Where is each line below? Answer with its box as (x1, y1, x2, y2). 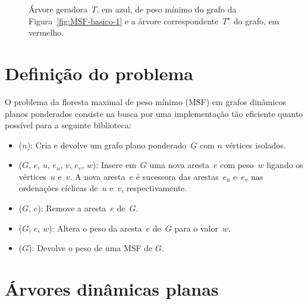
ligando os (266, 159, 303, 171)
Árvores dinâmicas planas (5, 277, 219, 301)
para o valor (174, 221, 218, 234)
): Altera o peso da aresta (48, 221, 142, 234)
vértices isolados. (225, 138, 286, 151)
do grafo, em (233, 14, 279, 27)
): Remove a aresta (37, 202, 106, 214)
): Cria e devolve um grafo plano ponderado (27, 138, 187, 151)
